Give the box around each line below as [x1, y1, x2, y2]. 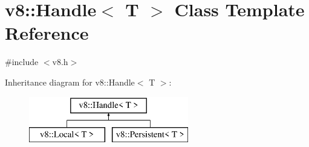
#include [5, 55, 39, 68]
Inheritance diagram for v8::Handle [5, 75, 135, 88]
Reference [5, 20, 89, 45]
